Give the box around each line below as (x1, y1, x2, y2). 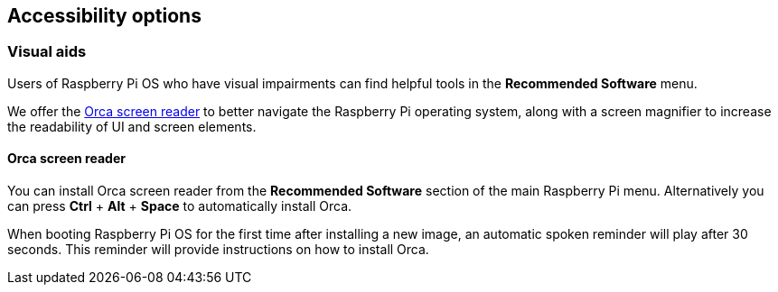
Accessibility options (7, 5, 202, 27)
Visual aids (7, 42, 87, 61)
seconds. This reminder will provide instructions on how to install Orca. (7, 242, 429, 258)
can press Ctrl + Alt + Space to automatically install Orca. (7, 198, 352, 214)
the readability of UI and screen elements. (7, 118, 257, 134)
